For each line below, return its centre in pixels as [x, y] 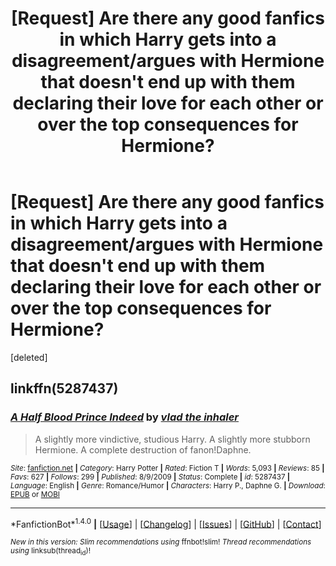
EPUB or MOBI [35, 494]
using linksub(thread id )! [50, 551]
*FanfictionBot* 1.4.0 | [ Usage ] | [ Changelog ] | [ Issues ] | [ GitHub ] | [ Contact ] [166, 523]
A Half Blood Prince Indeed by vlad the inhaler [125, 417]
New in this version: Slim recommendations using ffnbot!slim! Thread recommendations [161, 542]
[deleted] [29, 357]
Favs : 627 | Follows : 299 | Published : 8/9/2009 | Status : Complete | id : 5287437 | [150, 477]
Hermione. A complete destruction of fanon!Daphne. [143, 449]
